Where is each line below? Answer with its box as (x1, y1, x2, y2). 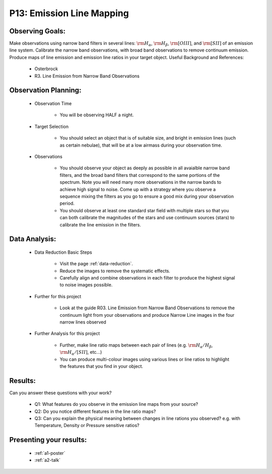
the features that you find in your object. (59, 363, 144, 369)
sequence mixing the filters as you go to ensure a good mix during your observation (59, 193, 234, 199)
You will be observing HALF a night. (59, 112, 134, 118)
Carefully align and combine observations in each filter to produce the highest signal (59, 275, 235, 281)
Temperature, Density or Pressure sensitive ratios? (34, 422, 140, 429)
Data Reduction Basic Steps (34, 249, 93, 255)
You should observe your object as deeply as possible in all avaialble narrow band (59, 165, 230, 171)
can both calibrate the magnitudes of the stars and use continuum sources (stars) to (59, 215, 235, 221)
